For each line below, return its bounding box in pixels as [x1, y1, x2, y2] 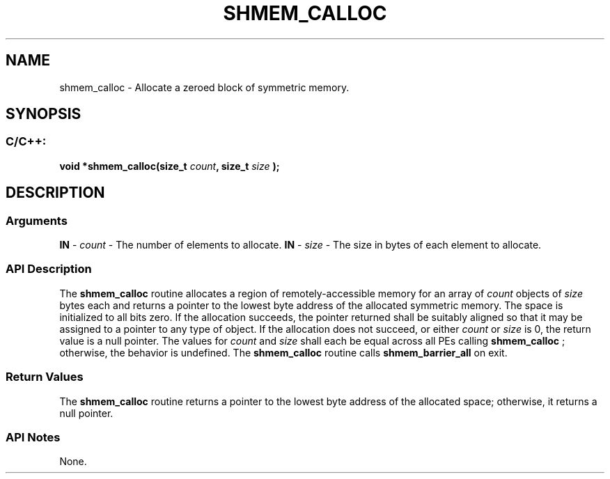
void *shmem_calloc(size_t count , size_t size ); [59, 159, 280, 172]
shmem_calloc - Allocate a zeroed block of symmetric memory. [59, 81, 350, 93]
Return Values [6, 370, 84, 384]
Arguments [6, 213, 68, 228]
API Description [6, 262, 92, 276]
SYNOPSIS [6, 105, 81, 123]
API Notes [6, 430, 61, 444]
